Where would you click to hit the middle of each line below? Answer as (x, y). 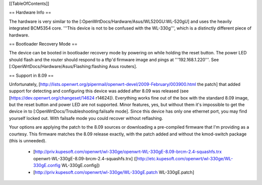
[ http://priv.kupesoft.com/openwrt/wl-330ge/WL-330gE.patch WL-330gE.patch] (114, 172)
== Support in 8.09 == (31, 75)
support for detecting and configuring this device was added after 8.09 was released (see (99, 91)
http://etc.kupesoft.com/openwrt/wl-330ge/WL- (185, 158)
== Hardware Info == (30, 13)
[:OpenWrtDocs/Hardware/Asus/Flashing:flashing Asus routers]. (73, 67)
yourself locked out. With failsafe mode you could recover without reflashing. (86, 118)
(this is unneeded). (28, 141)
